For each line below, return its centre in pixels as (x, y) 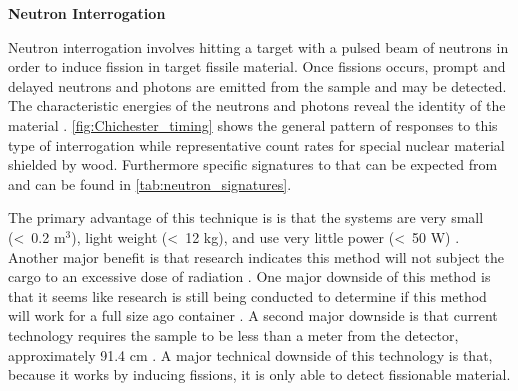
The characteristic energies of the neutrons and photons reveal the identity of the (257, 105)
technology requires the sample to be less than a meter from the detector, (233, 334)
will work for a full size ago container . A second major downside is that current (253, 315)
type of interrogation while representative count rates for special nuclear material (256, 144)
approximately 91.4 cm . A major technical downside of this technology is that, (250, 354)
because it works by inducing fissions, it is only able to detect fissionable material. (259, 374)
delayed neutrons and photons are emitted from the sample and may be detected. (257, 85)
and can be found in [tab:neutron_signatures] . (150, 183)
